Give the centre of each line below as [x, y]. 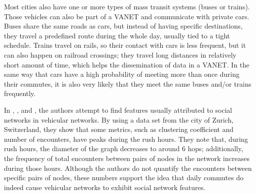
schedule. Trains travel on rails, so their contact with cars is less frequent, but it [125, 45]
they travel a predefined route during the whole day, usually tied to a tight [117, 35]
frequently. [20, 93]
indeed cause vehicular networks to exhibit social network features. [105, 187]
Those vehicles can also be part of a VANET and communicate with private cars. [127, 16]
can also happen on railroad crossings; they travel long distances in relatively [120, 54]
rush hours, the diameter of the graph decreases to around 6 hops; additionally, [124, 148]
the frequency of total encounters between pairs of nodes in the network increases [127, 158]
